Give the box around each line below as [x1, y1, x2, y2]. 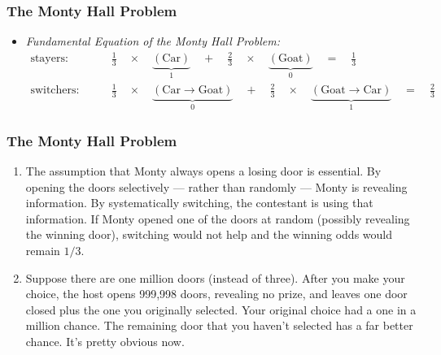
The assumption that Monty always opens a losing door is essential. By [25, 162, 382, 179]
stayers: [30, 53, 68, 65]
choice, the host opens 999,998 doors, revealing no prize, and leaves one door [25, 285, 408, 302]
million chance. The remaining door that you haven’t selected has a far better [25, 317, 413, 334]
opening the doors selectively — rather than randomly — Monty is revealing [25, 178, 408, 195]
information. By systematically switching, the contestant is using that [25, 194, 373, 211]
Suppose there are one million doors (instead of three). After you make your [25, 269, 405, 286]
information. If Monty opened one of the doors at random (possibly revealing [25, 210, 410, 227]
